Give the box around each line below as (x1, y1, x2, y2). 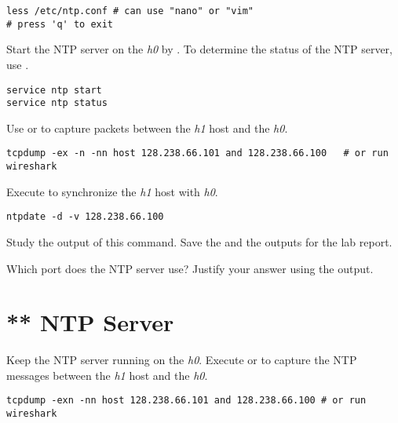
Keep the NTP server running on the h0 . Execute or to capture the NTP (6, 352, 357, 368)
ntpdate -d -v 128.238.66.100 (6, 211, 164, 223)
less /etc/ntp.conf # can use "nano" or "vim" (6, 5, 254, 16)
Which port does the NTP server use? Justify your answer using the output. (6, 260, 374, 276)
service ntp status (6, 97, 108, 109)
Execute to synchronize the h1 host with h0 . (6, 183, 218, 199)
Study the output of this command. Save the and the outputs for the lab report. (6, 233, 393, 250)
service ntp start (6, 84, 102, 96)
